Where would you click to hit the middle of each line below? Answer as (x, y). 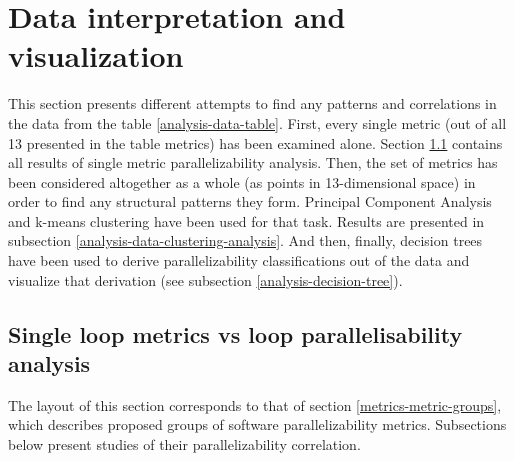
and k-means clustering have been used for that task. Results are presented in (246, 220)
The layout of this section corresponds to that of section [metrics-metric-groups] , (255, 404)
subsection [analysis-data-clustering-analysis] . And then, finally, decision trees (245, 240)
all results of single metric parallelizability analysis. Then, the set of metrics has (253, 162)
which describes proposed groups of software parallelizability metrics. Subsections (257, 424)
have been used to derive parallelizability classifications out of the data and (239, 260)
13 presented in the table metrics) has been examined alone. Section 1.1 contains (255, 142)
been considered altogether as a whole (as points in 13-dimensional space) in (242, 181)
